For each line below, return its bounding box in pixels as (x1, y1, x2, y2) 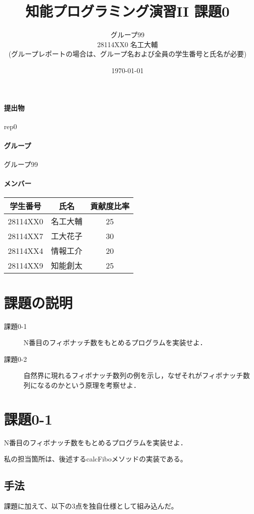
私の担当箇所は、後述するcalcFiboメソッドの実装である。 (4, 454, 187, 464)
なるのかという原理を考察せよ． (37, 379, 140, 390)
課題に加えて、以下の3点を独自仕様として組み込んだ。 (4, 501, 178, 511)
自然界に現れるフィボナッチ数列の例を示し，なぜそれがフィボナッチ (24, 370, 243, 380)
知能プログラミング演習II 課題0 (25, 1, 230, 21)
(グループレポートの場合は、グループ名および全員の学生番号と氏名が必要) (8, 49, 247, 59)
